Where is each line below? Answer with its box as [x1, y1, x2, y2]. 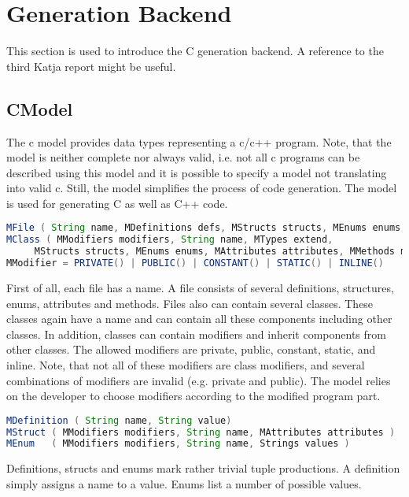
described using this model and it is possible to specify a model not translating [6, 164, 387, 180]
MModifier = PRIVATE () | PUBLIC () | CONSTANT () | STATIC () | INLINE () [6, 258, 384, 269]
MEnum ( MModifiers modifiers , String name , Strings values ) [6, 438, 350, 450]
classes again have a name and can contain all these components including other [6, 310, 392, 327]
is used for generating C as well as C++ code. [6, 195, 228, 211]
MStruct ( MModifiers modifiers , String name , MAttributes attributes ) [6, 426, 396, 438]
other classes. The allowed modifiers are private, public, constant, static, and [6, 341, 376, 358]
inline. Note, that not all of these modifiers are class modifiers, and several [6, 356, 365, 373]
